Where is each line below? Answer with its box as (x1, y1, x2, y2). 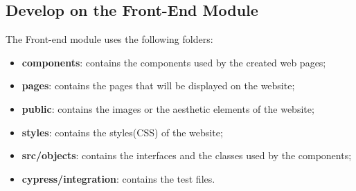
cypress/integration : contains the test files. (21, 171, 215, 185)
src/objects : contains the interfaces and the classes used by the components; (21, 148, 352, 163)
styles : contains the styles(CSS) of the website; (21, 125, 223, 139)
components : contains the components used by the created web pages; (21, 55, 326, 69)
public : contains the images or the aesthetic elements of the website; (21, 101, 314, 116)
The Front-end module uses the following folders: (6, 32, 213, 46)
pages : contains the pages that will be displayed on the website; (21, 78, 295, 93)
